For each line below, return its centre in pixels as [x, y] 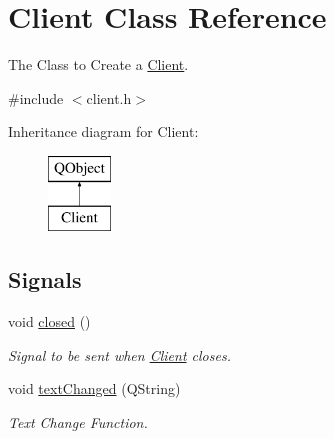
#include [36, 97]
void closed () [49, 321]
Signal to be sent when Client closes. [119, 354]
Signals [45, 279]
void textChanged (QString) [94, 388]
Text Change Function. [78, 422]
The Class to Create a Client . [98, 64]
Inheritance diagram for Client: [103, 131]
